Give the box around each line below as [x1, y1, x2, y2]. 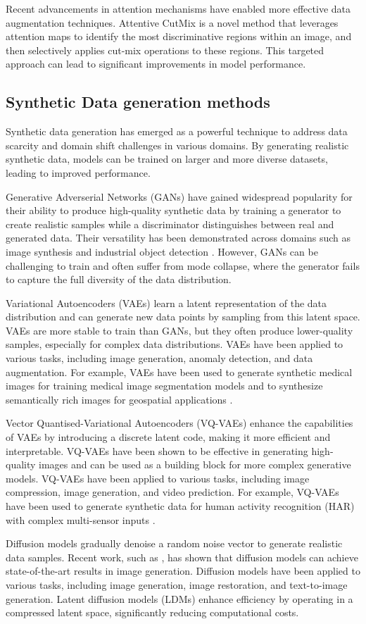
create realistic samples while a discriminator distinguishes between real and [6, 216, 334, 231]
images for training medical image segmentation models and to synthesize [6, 378, 323, 393]
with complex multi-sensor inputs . [6, 512, 156, 527]
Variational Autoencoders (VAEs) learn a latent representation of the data [6, 295, 327, 310]
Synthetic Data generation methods [6, 91, 270, 113]
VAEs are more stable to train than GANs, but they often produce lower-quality [6, 323, 353, 337]
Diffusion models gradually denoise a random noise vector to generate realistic [6, 536, 343, 551]
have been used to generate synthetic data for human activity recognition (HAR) [6, 499, 355, 513]
